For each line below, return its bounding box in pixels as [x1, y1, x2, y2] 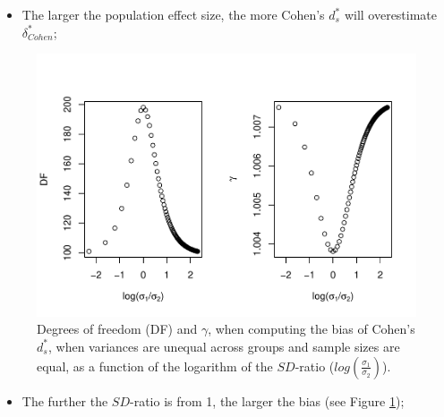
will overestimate [344, 5, 438, 23]
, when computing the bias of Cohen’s [208, 319, 415, 338]
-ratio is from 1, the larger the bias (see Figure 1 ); [130, 391, 405, 410]
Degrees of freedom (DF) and [37, 319, 198, 338]
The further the [21, 391, 108, 410]
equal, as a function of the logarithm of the [37, 356, 273, 375]
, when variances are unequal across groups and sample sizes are [47, 336, 400, 355]
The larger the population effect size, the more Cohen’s [21, 5, 325, 23]
